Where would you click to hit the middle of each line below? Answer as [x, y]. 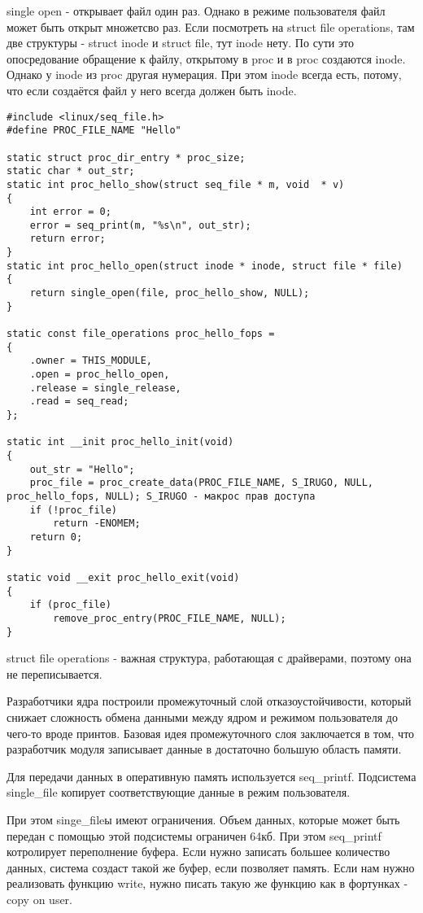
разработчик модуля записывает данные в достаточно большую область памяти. [204, 749]
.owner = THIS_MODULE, [91, 361]
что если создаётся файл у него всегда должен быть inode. [152, 90]
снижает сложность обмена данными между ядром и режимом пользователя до [202, 716]
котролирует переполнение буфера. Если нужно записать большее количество [198, 852]
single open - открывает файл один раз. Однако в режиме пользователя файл [196, 11]
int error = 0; [70, 212]
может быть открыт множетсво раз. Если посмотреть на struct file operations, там [211, 26]
